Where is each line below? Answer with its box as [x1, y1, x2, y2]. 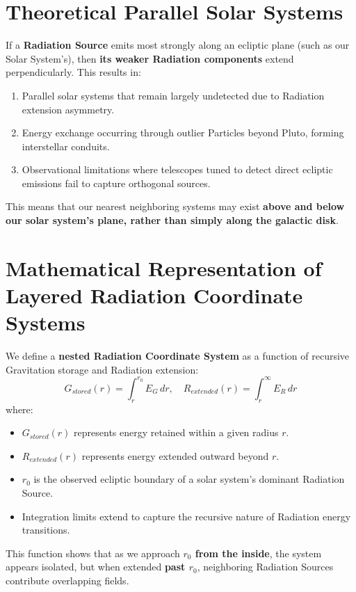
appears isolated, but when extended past [6, 559, 186, 574]
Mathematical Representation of [6, 253, 322, 282]
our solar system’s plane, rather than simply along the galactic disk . [6, 213, 339, 227]
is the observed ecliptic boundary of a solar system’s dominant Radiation [33, 472, 345, 486]
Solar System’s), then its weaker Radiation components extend [6, 51, 294, 65]
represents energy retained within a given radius [74, 425, 279, 440]
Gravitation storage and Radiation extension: [6, 362, 199, 376]
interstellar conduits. [22, 138, 110, 153]
